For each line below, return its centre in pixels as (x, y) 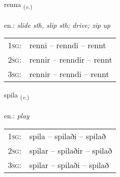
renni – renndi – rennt (68, 45)
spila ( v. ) (17, 95)
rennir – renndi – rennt (69, 74)
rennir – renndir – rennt (71, 60)
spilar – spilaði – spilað (69, 165)
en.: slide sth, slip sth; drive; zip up (57, 25)
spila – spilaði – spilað (68, 136)
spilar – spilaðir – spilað (71, 150)
